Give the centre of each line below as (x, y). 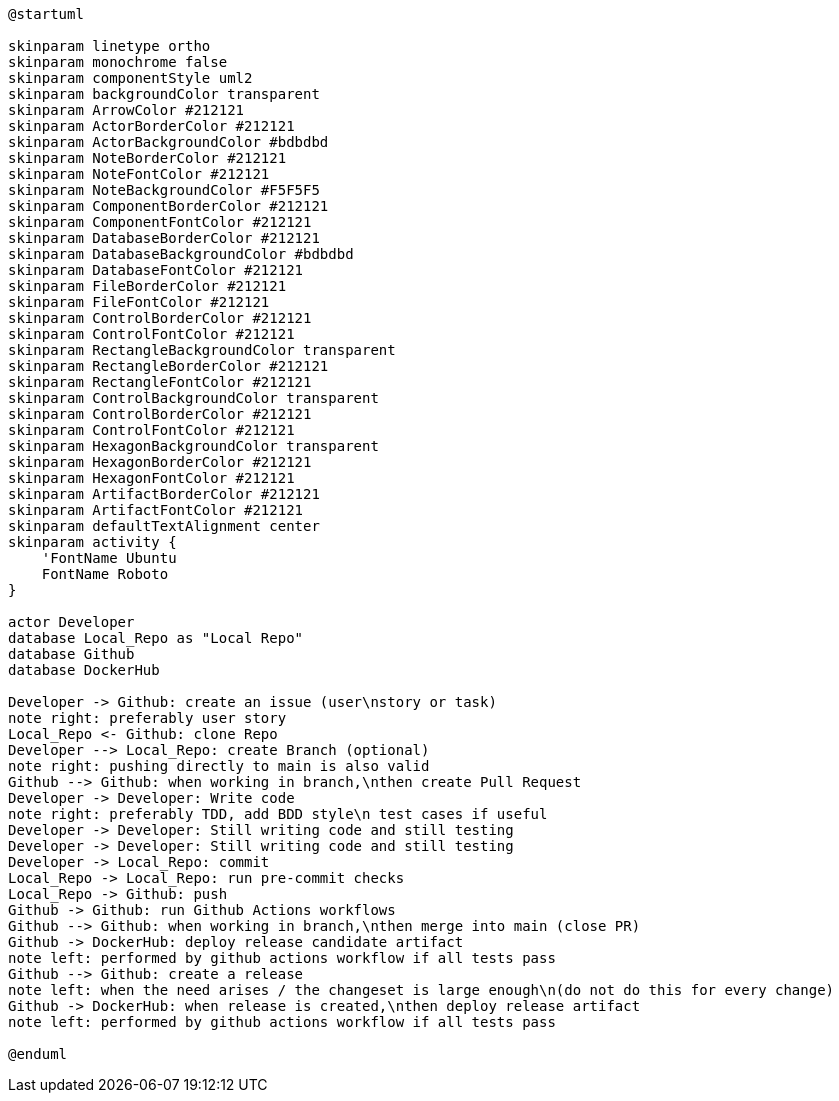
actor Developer (71, 622)
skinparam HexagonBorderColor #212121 (160, 462)
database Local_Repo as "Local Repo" (156, 638)
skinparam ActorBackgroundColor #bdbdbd (168, 142)
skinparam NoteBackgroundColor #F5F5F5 (164, 190)
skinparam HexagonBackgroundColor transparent (193, 446)
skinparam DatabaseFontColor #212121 (156, 270)
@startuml (46, 14)
